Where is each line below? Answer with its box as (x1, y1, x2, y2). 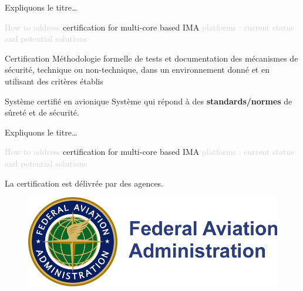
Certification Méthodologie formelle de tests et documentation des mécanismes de (5, 52, 298, 64)
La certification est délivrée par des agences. (5, 177, 164, 189)
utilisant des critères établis (5, 75, 103, 87)
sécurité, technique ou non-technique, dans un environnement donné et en (5, 63, 270, 76)
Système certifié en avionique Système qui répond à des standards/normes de (5, 94, 292, 107)
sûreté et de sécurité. (5, 106, 79, 119)
